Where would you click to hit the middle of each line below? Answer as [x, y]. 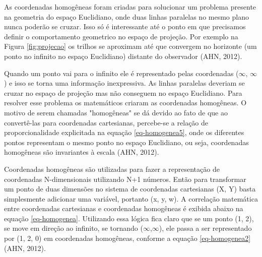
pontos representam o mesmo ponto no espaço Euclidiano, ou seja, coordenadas [126, 142]
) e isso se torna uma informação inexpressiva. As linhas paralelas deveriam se [124, 83]
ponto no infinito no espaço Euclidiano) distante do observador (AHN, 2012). [123, 56]
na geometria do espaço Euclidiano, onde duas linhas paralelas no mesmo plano [126, 16]
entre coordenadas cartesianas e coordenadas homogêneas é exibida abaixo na [124, 208]
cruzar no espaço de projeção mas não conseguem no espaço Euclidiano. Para [123, 92]
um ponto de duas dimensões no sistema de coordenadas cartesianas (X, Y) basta [130, 189]
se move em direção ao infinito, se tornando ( [74, 228]
